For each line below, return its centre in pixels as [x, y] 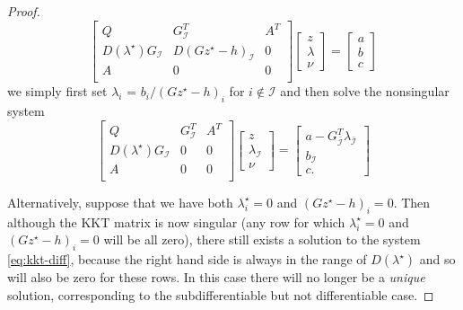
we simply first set [57, 91]
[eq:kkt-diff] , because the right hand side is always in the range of [187, 259]
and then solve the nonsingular [365, 91]
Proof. [24, 11]
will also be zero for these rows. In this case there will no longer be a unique [216, 277]
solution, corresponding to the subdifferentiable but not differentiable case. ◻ [221, 294]
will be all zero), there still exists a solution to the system [262, 239]
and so [437, 259]
